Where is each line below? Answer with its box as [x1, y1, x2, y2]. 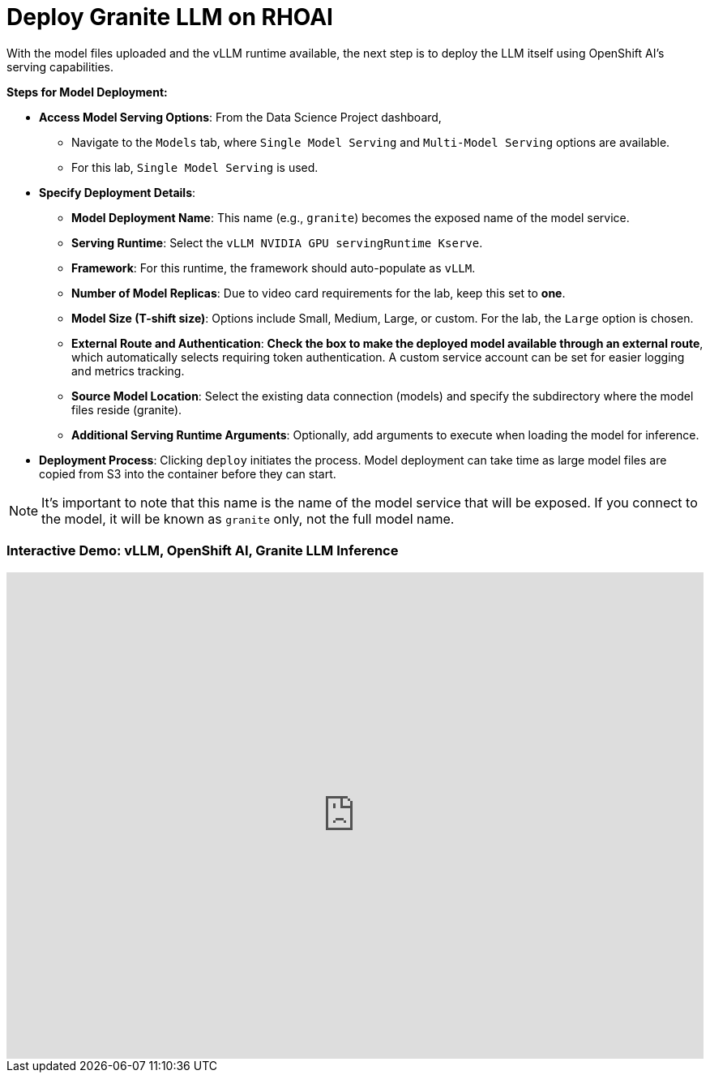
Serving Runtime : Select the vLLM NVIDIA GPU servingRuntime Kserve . [71, 235, 483, 250]
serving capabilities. [6, 59, 113, 74]
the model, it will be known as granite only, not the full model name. [41, 510, 455, 527]
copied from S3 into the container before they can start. [39, 466, 336, 481]
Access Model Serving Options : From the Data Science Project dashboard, [39, 109, 442, 124]
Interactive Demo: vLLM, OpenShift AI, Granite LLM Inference [6, 542, 399, 559]
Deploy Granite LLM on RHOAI [6, 3, 333, 31]
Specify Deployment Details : [39, 185, 196, 199]
